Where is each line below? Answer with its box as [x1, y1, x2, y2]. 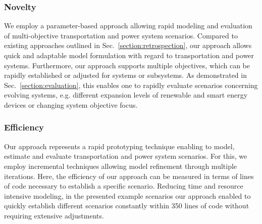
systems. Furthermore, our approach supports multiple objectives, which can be [4, 60, 250, 70]
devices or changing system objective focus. [4, 99, 138, 110]
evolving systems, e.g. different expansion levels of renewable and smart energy [4, 89, 248, 100]
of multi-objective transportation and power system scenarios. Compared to [4, 30, 238, 40]
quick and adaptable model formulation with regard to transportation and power [4, 50, 254, 60]
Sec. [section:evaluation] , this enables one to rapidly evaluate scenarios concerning [4, 79, 258, 90]
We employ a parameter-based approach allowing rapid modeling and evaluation [4, 20, 252, 31]
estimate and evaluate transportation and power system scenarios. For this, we [4, 151, 247, 161]
